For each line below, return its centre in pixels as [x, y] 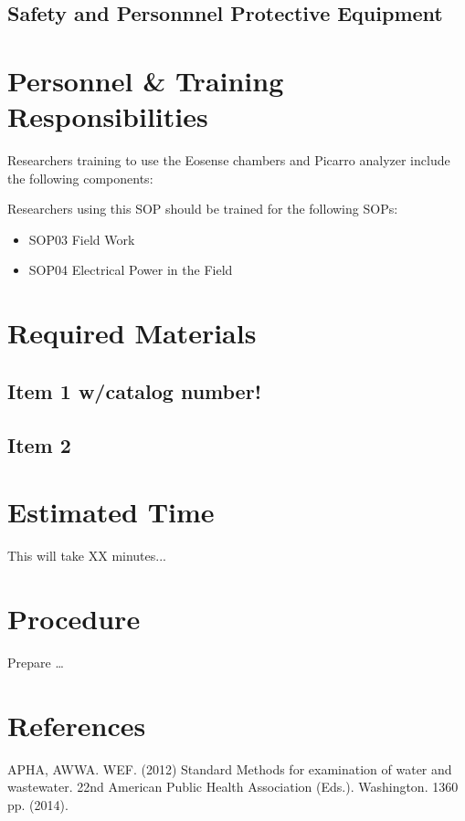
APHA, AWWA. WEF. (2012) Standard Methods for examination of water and [230, 768]
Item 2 [39, 444]
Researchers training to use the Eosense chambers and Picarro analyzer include [229, 160]
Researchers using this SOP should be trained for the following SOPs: [203, 209]
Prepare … [36, 662]
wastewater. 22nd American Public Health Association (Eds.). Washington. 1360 [233, 787]
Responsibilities [108, 116]
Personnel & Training [146, 80]
